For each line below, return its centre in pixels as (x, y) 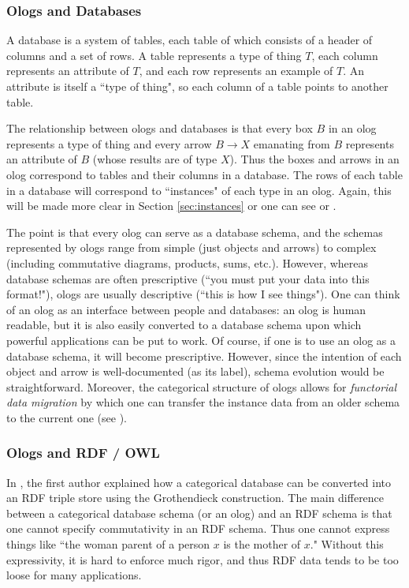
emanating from (292, 143)
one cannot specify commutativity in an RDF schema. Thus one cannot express (198, 528)
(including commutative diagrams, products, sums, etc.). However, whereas (188, 262)
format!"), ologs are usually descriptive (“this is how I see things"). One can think (203, 294)
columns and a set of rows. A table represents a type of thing (154, 55)
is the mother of (262, 544)
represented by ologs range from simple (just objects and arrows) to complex (191, 247)
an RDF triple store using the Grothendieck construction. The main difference (195, 498)
